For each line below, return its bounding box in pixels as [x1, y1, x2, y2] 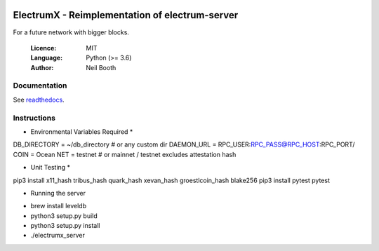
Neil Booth [86, 63, 117, 72]
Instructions [13, 113, 56, 123]
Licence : [30, 43, 57, 52]
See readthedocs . [13, 95, 65, 104]
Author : [30, 63, 54, 72]
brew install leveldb [30, 202, 87, 210]
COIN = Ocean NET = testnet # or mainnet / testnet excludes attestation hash [13, 150, 237, 158]
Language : [30, 53, 63, 62]
